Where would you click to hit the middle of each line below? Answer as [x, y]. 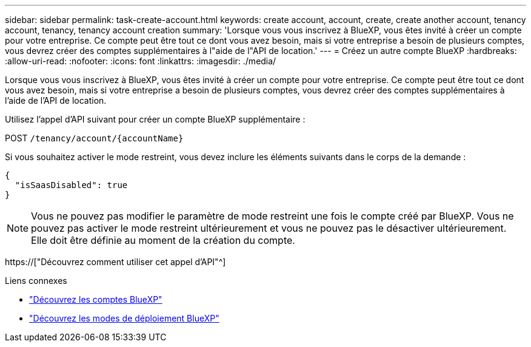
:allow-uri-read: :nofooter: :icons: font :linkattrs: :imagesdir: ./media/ [141, 61]
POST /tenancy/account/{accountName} [94, 138]
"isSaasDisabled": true [71, 185]
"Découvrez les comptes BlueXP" [96, 299]
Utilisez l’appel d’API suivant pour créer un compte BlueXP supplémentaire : [155, 119]
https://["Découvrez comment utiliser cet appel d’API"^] [115, 262]
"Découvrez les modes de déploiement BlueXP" [124, 318]
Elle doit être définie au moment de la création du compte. [163, 240]
